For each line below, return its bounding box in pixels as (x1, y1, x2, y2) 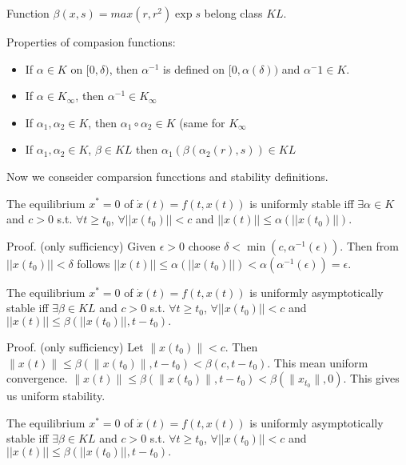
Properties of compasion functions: (6, 34, 176, 50)
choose (188, 237, 221, 254)
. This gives (343, 370, 400, 387)
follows (77, 255, 110, 271)
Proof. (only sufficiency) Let (6, 338, 144, 355)
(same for (179, 114, 225, 130)
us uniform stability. (6, 387, 105, 404)
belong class (204, 5, 263, 21)
